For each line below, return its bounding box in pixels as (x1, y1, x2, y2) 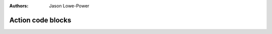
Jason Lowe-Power (49, 3, 90, 8)
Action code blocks (9, 15, 72, 24)
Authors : (9, 3, 29, 8)
